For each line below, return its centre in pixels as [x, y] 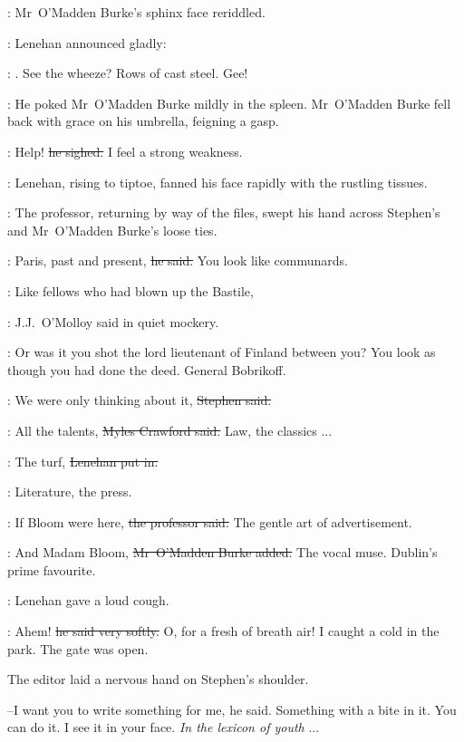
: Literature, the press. [70, 491]
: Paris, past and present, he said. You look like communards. [178, 260]
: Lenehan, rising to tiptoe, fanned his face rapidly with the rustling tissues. [217, 182]
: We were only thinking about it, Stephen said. [140, 400]
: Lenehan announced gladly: [87, 42]
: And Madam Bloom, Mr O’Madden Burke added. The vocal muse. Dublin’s [222, 552]
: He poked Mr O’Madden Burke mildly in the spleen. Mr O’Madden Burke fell [229, 103]
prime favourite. [52, 569]
